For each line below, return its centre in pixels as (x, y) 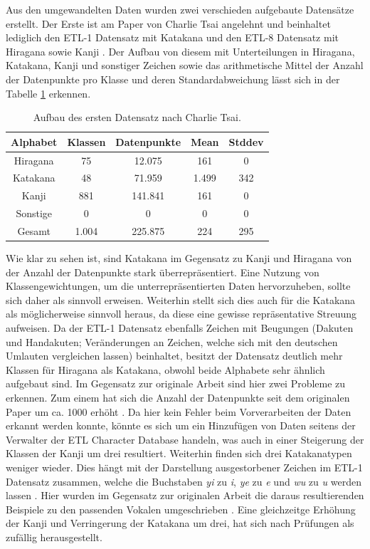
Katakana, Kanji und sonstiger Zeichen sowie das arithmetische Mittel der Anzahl (185, 65)
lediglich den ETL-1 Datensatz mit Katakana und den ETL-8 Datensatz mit (172, 37)
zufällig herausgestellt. (54, 537)
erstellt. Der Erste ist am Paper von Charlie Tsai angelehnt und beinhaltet (168, 23)
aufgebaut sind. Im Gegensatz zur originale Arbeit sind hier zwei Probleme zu (176, 383)
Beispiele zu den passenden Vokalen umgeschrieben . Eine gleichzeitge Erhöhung (181, 509)
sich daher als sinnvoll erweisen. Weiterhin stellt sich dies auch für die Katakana (181, 299)
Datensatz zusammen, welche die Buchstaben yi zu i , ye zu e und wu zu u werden (184, 481)
